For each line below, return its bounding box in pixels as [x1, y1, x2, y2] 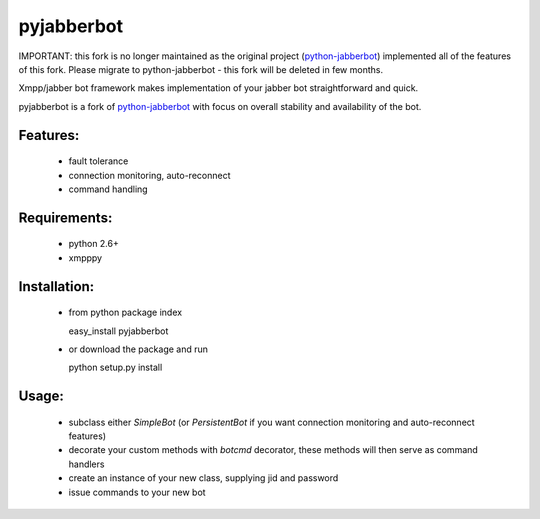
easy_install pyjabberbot [68, 325, 169, 337]
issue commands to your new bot [68, 486, 206, 498]
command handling [68, 183, 149, 195]
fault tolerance [68, 155, 129, 167]
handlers [68, 458, 105, 470]
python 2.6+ [68, 238, 119, 250]
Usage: [18, 388, 65, 405]
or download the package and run [68, 343, 209, 355]
